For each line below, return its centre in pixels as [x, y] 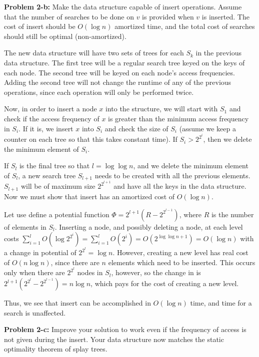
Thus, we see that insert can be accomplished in [77, 303]
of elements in [25, 226]
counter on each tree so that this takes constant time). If [91, 139]
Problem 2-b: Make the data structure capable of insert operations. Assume [123, 6]
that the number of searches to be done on [69, 16]
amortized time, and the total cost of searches [185, 26]
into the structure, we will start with [162, 109]
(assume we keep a [207, 128]
